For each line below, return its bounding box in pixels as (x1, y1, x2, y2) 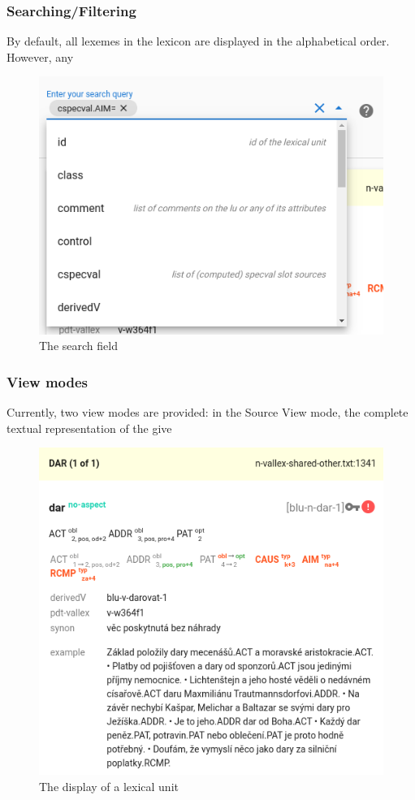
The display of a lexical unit (39, 777, 179, 794)
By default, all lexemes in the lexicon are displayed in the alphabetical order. (6, 32, 390, 50)
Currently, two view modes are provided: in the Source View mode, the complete (6, 404, 409, 421)
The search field (39, 337, 118, 354)
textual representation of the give (6, 419, 172, 436)
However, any (6, 48, 74, 65)
